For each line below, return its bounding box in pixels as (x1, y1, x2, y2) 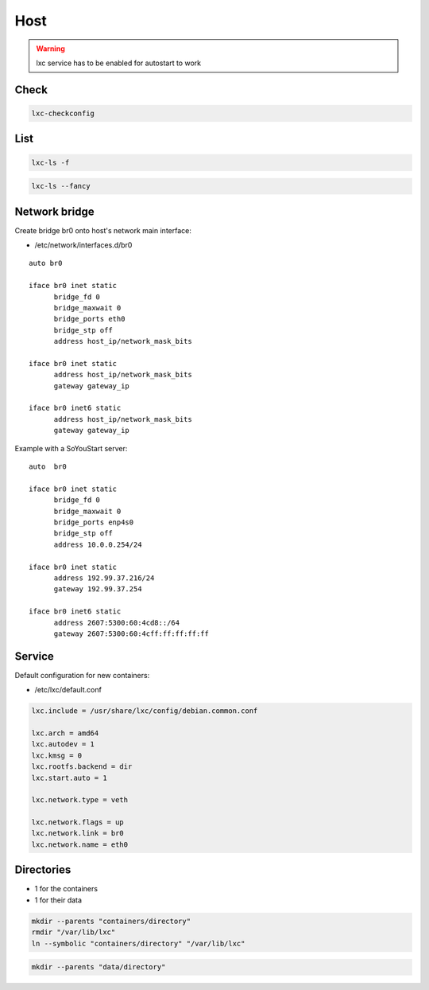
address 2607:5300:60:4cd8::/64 (53, 618, 180, 627)
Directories (14, 863, 71, 877)
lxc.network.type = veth (31, 796, 129, 805)
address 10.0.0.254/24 (53, 540, 142, 549)
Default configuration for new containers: (14, 670, 150, 680)
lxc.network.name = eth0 (31, 840, 129, 849)
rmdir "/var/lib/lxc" (31, 928, 116, 937)
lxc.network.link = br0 (31, 828, 125, 838)
